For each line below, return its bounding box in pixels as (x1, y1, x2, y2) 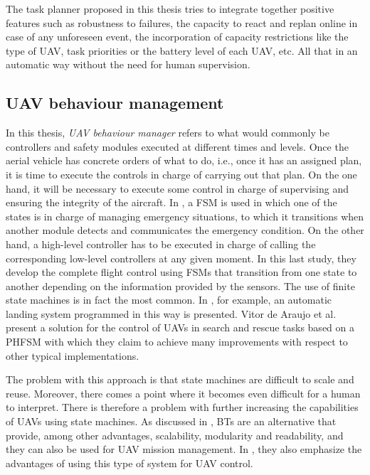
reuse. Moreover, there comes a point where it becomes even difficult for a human (6, 385, 361, 400)
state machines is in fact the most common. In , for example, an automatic (6, 292, 332, 307)
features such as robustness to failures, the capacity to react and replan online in (6, 15, 358, 30)
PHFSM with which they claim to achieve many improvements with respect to (6, 334, 348, 349)
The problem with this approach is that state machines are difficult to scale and (6, 372, 354, 387)
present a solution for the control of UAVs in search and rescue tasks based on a (6, 320, 354, 335)
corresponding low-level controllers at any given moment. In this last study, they (6, 250, 356, 265)
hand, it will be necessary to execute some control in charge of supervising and (6, 181, 349, 196)
